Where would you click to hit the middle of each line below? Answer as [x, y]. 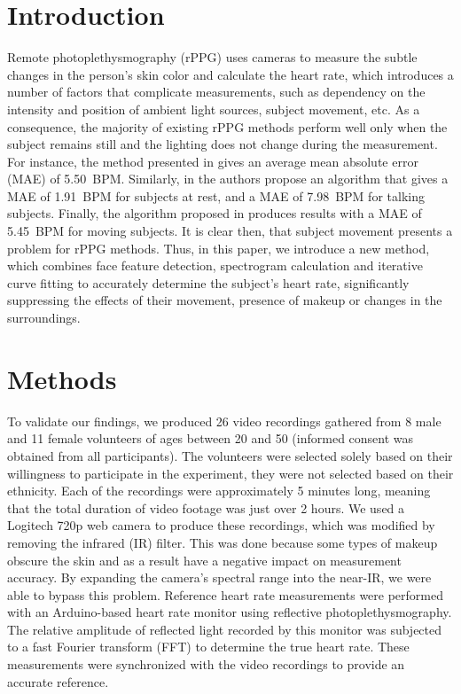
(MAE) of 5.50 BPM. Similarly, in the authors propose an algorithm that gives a [228, 179]
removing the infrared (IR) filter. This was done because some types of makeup [223, 542]
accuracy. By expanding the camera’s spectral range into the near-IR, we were [219, 577]
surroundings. [44, 318]
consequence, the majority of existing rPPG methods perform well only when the [227, 126]
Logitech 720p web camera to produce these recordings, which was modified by [221, 525]
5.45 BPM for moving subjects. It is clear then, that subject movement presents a [230, 231]
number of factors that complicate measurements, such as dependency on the [216, 92]
